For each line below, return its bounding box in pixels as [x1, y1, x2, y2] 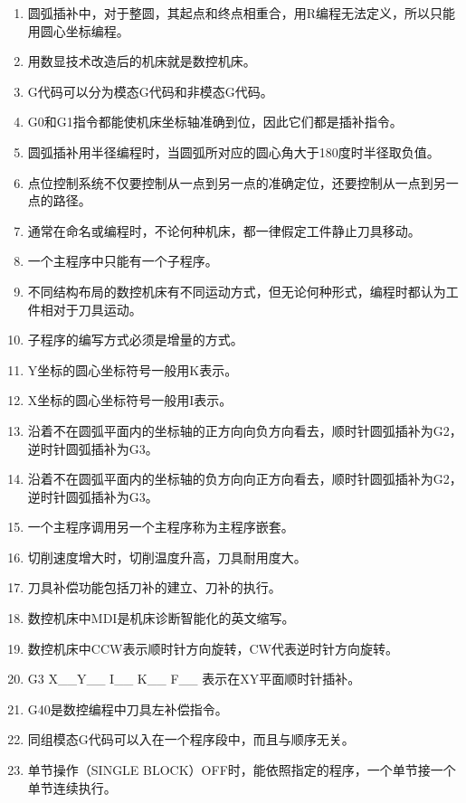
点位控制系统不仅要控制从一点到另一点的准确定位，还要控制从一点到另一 [27, 173, 459, 192]
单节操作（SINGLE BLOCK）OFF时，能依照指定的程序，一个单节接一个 [27, 760, 456, 779]
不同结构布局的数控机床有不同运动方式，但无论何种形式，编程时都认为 [27, 281, 446, 300]
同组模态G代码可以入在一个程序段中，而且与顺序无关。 [27, 730, 355, 749]
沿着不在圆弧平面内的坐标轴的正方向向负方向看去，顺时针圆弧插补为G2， [27, 420, 462, 439]
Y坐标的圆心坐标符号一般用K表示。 [27, 360, 238, 379]
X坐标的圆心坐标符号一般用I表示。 [27, 391, 233, 410]
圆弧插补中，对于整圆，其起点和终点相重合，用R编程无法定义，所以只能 [27, 4, 456, 22]
